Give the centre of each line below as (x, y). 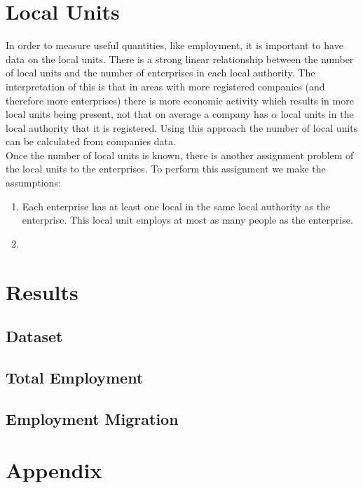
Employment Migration (92, 418)
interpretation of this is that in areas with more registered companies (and (165, 86)
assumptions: (33, 183)
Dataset (34, 336)
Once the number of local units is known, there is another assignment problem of (180, 155)
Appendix (54, 470)
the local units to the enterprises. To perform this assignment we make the (166, 169)
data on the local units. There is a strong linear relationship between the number (180, 59)
